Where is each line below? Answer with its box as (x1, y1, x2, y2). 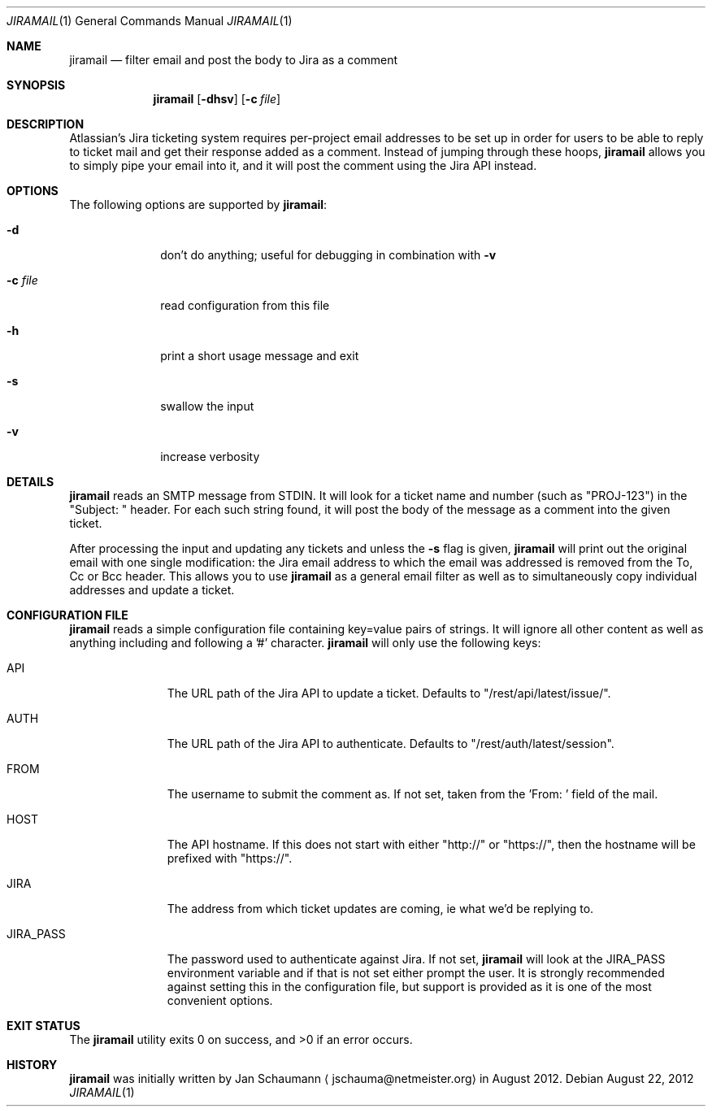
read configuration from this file (160, 298, 330, 312)
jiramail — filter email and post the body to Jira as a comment (69, 53, 398, 67)
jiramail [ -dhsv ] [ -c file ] (153, 92, 281, 106)
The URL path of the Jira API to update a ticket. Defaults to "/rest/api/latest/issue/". (167, 686, 611, 700)
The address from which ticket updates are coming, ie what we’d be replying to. (167, 902, 594, 915)
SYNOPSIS (7, 78, 66, 92)
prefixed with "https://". (167, 851, 293, 865)
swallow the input (160, 399, 254, 413)
